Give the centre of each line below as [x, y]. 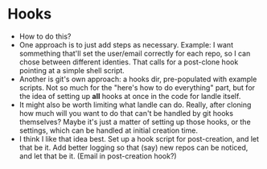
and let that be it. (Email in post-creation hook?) [98, 156]
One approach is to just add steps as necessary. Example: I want [126, 44]
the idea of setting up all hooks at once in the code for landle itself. [130, 96]
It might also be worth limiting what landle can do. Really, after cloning [135, 105]
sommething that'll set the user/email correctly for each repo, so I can [135, 53]
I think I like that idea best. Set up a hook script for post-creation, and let [139, 138]
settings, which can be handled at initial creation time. [109, 130]
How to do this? [45, 36]
